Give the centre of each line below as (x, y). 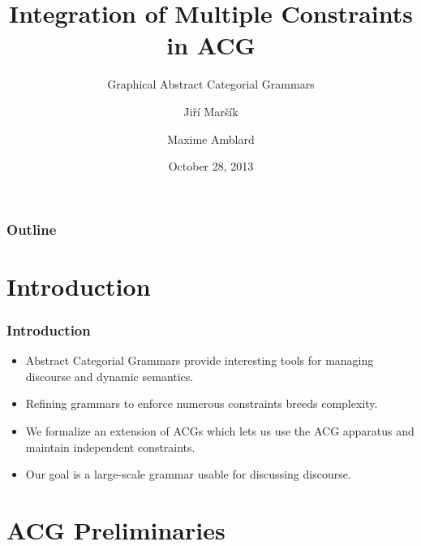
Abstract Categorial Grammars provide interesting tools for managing (200, 360)
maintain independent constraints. (110, 446)
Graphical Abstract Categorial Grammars (211, 84)
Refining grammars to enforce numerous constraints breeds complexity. (202, 403)
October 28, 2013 (211, 166)
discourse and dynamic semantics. (110, 376)
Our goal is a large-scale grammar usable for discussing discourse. (188, 474)
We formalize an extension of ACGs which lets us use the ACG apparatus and (220, 430)
